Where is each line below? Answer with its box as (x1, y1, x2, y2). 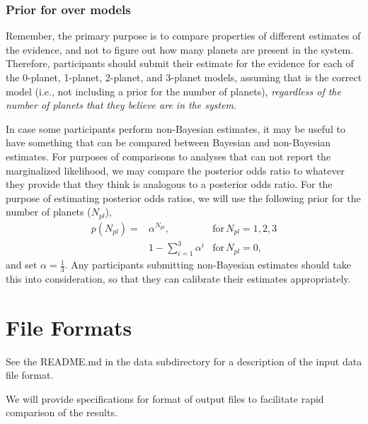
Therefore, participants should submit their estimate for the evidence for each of (6, 56, 354, 71)
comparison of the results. (6, 405, 117, 420)
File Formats (6, 312, 132, 341)
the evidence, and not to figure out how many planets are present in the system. (6, 42, 354, 57)
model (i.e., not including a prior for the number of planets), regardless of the (6, 83, 341, 98)
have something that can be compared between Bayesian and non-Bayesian (6, 135, 331, 150)
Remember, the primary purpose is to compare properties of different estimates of (6, 28, 361, 43)
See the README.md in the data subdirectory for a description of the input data (6, 353, 362, 368)
